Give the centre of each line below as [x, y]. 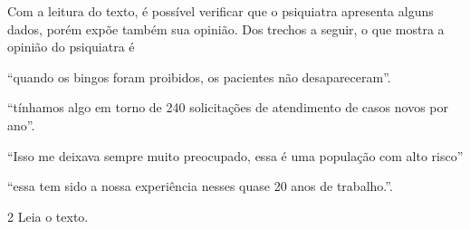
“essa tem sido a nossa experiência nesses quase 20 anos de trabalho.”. [200, 186]
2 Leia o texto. [48, 216]
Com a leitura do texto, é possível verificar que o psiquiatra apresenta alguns [221, 11]
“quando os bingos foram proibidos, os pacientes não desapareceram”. [199, 76]
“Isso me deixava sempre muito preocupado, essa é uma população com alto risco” [235, 155]
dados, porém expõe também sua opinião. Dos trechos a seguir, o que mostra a [226, 29]
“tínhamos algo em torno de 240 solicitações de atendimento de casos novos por [228, 107]
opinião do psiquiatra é [71, 47]
